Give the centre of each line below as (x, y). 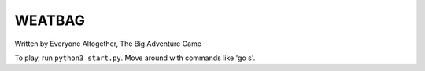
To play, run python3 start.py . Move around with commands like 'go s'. (135, 58)
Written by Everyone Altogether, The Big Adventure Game (108, 44)
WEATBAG (50, 20)
